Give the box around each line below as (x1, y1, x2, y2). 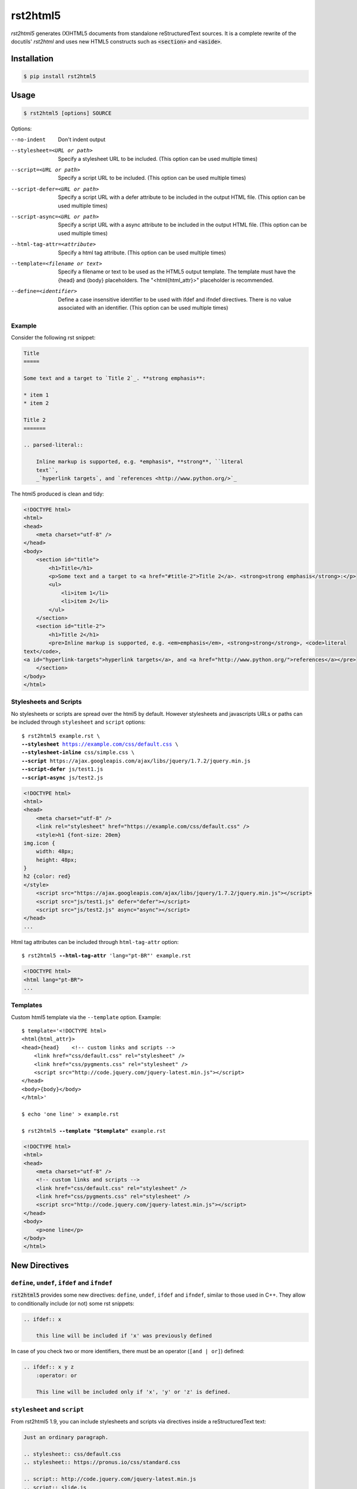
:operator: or (36, 1372, 77, 1379)
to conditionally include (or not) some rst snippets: (11, 1300, 134, 1307)
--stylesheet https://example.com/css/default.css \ (21, 741, 178, 747)
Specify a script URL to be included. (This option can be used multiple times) (58, 175, 246, 182)
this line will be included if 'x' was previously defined (36, 1332, 212, 1340)
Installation (11, 54, 54, 64)
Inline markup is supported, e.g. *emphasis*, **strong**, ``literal (36, 459, 243, 465)
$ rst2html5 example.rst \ (21, 733, 101, 739)
